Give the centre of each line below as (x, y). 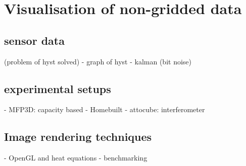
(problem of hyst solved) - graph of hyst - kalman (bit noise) (98, 61)
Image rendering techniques (78, 137)
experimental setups (58, 88)
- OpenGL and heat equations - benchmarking (76, 158)
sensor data (34, 40)
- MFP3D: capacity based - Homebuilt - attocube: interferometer (105, 109)
